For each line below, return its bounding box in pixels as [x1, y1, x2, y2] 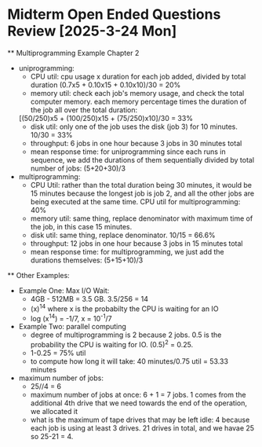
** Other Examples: [7, 270, 70, 280]
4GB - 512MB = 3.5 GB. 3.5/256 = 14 [30, 294, 148, 303]
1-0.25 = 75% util [30, 348, 86, 357]
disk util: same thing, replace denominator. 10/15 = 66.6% [30, 230, 217, 240]
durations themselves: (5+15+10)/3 [30, 255, 144, 265]
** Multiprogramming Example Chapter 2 [7, 48, 140, 57]
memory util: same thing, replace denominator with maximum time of [30, 214, 253, 223]
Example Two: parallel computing [18, 322, 127, 332]
